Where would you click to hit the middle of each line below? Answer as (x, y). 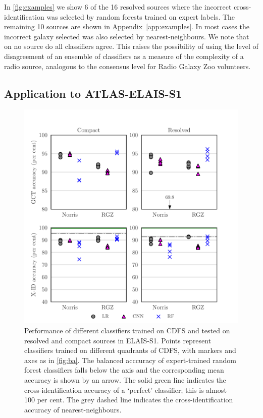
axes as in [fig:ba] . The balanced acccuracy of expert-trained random (130, 360)
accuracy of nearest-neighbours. (73, 409)
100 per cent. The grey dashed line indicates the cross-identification (129, 400)
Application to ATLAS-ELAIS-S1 (93, 93)
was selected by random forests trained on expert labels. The (141, 16)
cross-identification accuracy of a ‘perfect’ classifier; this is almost (125, 390)
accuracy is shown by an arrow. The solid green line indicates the (125, 379)
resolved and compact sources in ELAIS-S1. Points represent (118, 340)
